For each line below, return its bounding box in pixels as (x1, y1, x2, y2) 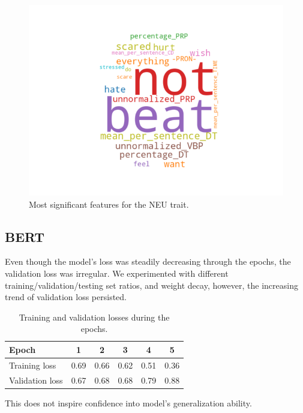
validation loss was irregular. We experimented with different (5, 267, 229, 279)
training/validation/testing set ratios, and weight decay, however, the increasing (5, 279, 298, 291)
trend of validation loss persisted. (5, 291, 127, 303)
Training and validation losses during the (19, 310, 170, 323)
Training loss (9, 358, 56, 371)
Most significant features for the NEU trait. (29, 197, 189, 210)
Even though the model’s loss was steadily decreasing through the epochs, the (5, 255, 291, 268)
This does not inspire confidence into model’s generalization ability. (5, 396, 252, 409)
